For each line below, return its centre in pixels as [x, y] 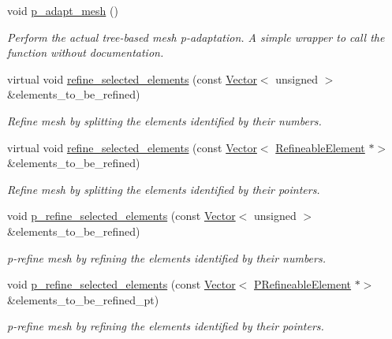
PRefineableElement [302, 284]
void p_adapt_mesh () [63, 10]
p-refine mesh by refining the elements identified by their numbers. [166, 257]
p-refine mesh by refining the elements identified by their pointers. [166, 326]
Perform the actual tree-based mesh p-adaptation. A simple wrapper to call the [196, 37]
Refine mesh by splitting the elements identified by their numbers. [164, 120]
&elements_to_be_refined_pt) [83, 299]
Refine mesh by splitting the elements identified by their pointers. [164, 189]
